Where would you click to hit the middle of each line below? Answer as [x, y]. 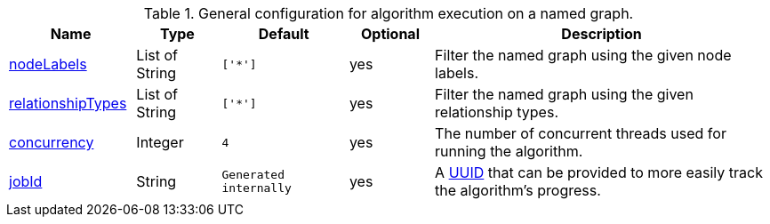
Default [284, 34]
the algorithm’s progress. [518, 190]
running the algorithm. [509, 151]
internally [257, 188]
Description [602, 34]
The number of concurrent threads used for [581, 133]
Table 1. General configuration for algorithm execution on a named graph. [389, 13]
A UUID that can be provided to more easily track [599, 172]
